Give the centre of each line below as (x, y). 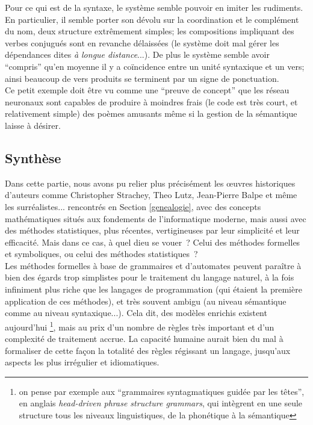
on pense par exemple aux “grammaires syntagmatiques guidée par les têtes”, (162, 391)
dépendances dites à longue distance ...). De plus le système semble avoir (137, 54)
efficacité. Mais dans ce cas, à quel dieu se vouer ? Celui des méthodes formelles (153, 242)
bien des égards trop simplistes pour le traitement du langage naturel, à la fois (150, 277)
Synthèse (33, 157)
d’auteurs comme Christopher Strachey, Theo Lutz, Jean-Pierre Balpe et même (151, 195)
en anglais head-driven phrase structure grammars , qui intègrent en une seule (161, 403)
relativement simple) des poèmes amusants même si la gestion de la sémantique (151, 113)
